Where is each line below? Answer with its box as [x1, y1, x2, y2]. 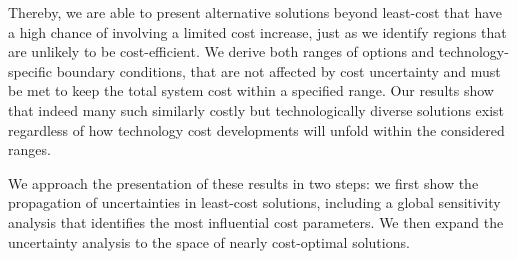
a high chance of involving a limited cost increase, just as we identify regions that [8, 21, 507, 42]
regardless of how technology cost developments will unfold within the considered [8, 119, 505, 140]
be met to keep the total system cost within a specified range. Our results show [8, 80, 494, 101]
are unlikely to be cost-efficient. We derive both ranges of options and [8, 41, 435, 62]
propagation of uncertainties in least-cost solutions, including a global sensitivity [8, 192, 501, 213]
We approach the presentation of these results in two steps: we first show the [8, 172, 479, 193]
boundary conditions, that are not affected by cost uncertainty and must [56, 60, 501, 81]
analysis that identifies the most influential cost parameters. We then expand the [8, 211, 504, 232]
